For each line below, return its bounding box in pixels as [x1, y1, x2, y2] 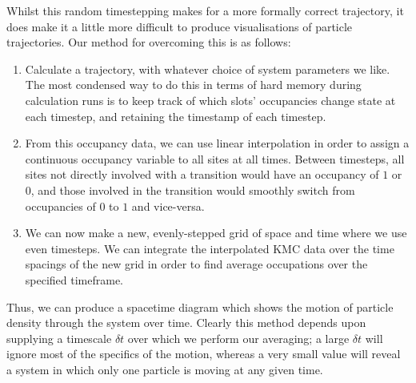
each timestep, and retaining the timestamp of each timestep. [25, 107, 326, 124]
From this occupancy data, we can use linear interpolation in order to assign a [25, 135, 410, 151]
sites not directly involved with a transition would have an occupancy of [25, 166, 379, 183]
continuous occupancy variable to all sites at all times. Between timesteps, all [25, 150, 405, 167]
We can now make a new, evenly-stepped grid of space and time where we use [25, 224, 407, 241]
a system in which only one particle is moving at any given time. [6, 361, 323, 377]
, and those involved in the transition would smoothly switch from [30, 181, 355, 198]
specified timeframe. [25, 271, 124, 288]
